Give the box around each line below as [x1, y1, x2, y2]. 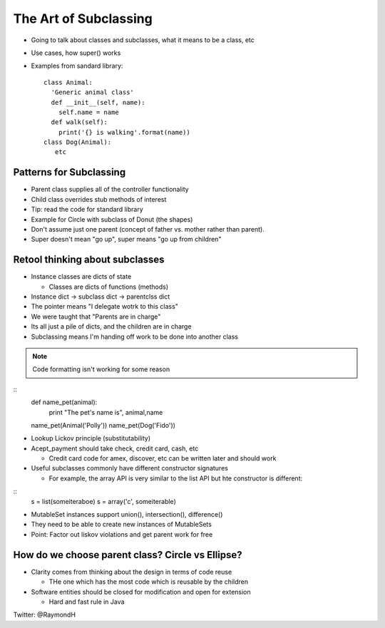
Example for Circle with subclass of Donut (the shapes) [31, 215, 193, 224]
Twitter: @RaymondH [13, 610, 76, 619]
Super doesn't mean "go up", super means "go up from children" [31, 235, 222, 244]
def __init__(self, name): [51, 98, 145, 106]
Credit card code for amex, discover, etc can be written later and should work [48, 454, 277, 463]
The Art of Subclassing [13, 11, 153, 26]
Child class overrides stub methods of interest [31, 195, 167, 203]
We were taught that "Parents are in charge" [31, 312, 161, 321]
